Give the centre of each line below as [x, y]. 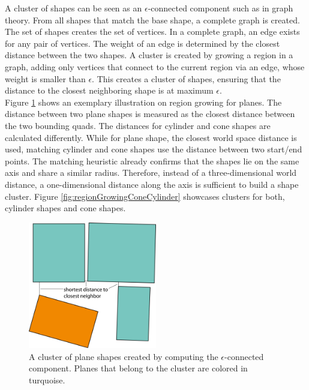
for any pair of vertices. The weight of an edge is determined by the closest [142, 43]
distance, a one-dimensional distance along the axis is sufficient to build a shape [152, 184]
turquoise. [47, 379]
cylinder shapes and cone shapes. [65, 208]
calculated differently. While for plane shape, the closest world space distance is [151, 137]
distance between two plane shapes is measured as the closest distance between [150, 114]
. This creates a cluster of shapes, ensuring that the [186, 78]
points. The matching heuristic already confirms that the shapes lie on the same [152, 160]
